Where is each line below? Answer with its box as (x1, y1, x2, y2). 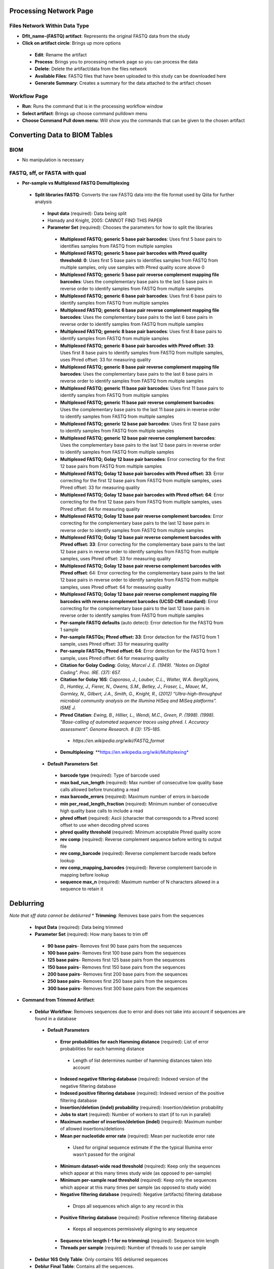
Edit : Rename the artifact (35, 51, 87, 58)
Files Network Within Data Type (9, 22, 89, 29)
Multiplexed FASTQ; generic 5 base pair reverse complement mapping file (60, 272, 219, 278)
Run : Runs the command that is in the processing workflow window (22, 103, 163, 109)
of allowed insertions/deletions (60, 1126, 125, 1132)
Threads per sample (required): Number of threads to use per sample (60, 1245, 207, 1251)
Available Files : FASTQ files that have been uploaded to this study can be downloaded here (35, 73, 227, 79)
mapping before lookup (60, 872, 109, 878)
